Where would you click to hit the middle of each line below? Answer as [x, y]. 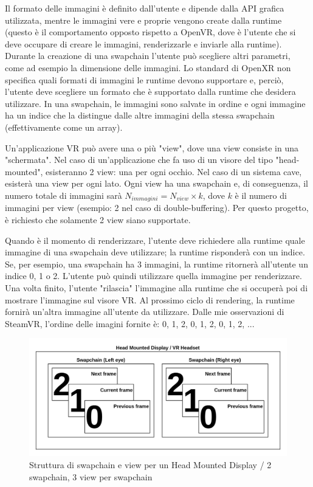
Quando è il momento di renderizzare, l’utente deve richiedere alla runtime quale [155, 240]
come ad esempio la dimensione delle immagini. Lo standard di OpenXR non [148, 67]
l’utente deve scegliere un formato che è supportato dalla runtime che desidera [150, 92]
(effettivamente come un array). [64, 127]
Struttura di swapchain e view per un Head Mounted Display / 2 [150, 465]
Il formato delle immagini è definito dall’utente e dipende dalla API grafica [145, 8]
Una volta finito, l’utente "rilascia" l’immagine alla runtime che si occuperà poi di [156, 287]
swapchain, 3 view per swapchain [91, 476]
